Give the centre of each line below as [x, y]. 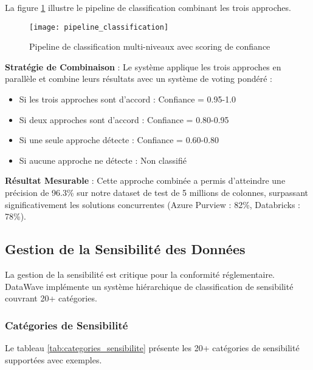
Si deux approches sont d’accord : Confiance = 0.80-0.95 [124, 119]
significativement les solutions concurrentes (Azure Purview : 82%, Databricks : [153, 204]
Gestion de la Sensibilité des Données [125, 249]
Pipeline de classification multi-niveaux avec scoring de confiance [150, 46]
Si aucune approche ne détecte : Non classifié [103, 160]
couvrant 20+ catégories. [51, 298]
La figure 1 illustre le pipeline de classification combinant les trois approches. [148, 7]
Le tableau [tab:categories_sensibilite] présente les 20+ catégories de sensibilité [152, 347]
